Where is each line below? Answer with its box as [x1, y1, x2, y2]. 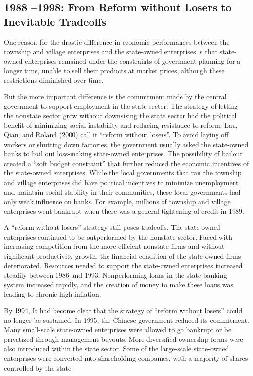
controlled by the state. [4, 362, 73, 373]
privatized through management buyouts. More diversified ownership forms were [4, 334, 243, 344]
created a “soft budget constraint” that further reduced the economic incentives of [4, 158, 249, 168]
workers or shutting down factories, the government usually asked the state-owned [4, 139, 249, 149]
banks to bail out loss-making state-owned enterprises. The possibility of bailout [4, 149, 243, 159]
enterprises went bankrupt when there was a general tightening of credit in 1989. [4, 206, 244, 216]
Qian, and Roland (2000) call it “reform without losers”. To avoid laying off [4, 129, 229, 139]
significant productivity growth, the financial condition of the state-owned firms [4, 251, 241, 261]
